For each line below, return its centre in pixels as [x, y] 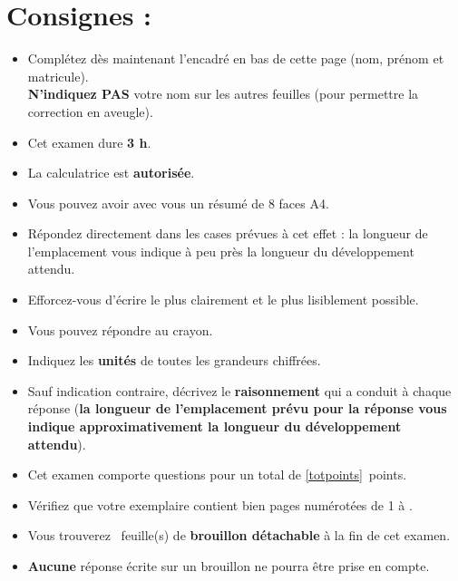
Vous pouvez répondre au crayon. [120, 329]
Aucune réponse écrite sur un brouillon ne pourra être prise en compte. [229, 566]
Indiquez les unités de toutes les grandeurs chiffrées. [174, 360]
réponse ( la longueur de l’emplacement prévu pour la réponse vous [237, 408]
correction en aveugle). [90, 111]
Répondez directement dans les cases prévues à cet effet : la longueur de [228, 233]
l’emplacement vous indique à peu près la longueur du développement [221, 251]
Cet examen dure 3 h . [89, 142]
